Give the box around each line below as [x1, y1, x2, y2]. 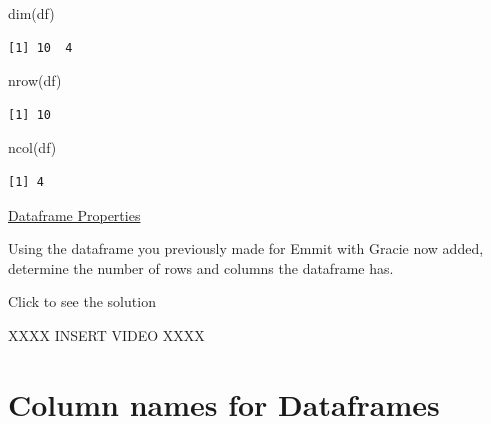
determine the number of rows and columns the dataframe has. [8, 257, 394, 278]
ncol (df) [8, 137, 57, 158]
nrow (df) [8, 70, 62, 91]
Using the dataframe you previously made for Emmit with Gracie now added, [8, 238, 484, 259]
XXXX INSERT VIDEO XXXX [8, 324, 205, 345]
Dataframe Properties [8, 204, 141, 225]
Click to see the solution [8, 291, 156, 312]
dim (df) [8, 3, 55, 23]
